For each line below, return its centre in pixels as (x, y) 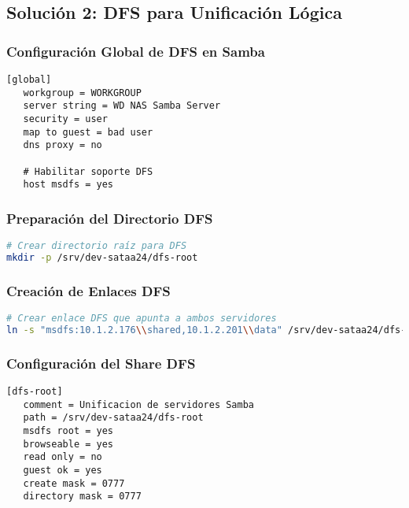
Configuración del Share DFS (101, 363)
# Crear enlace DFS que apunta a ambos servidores (142, 319)
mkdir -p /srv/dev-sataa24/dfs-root (102, 258)
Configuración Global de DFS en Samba (136, 51)
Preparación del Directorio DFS (110, 218)
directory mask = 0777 (82, 497)
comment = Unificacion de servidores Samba (138, 404)
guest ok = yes (63, 470)
